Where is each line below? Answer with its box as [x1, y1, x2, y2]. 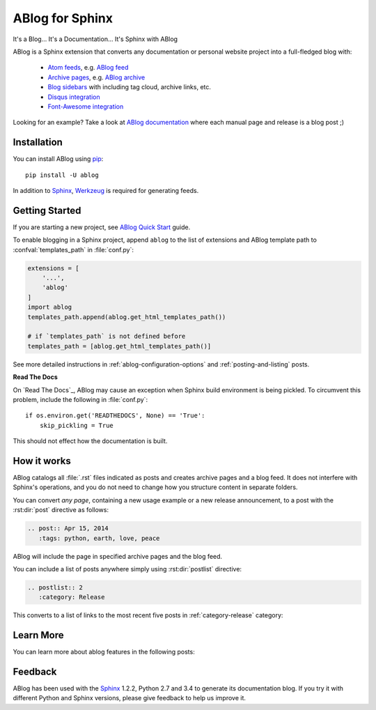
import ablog [27, 303, 72, 311]
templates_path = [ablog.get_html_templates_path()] [27, 342, 212, 350]
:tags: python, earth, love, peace [38, 534, 160, 542]
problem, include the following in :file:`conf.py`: [13, 395, 148, 403]
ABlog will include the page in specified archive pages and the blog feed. [13, 552, 223, 560]
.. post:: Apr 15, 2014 [27, 525, 109, 532]
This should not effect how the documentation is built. [13, 437, 168, 445]
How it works [13, 455, 71, 467]
